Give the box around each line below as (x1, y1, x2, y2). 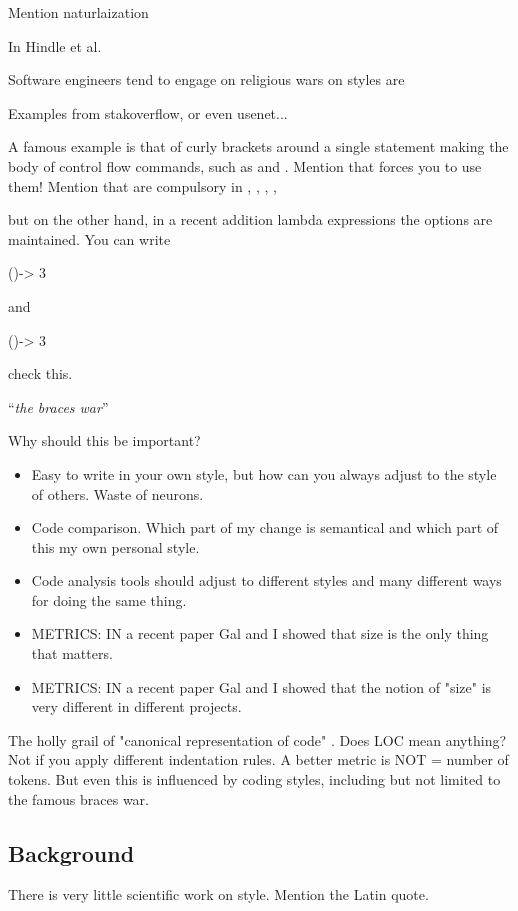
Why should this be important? (8, 430, 201, 451)
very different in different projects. (31, 696, 242, 717)
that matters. (31, 643, 113, 664)
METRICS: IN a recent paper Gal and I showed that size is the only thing (31, 623, 489, 644)
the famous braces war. (8, 788, 149, 809)
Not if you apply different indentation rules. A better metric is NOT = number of (8, 749, 509, 770)
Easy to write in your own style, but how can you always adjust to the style (31, 463, 497, 484)
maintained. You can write (8, 228, 171, 249)
